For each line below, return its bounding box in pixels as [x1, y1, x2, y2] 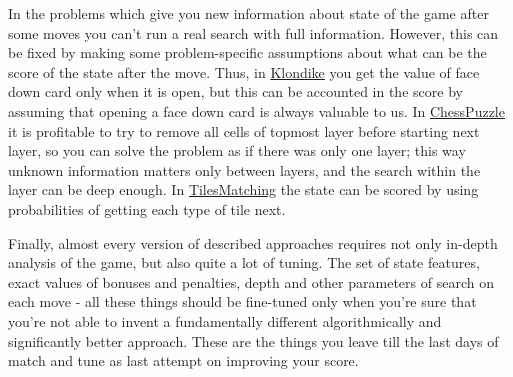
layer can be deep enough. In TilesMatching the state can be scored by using [8, 179, 479, 200]
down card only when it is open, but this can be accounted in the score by [8, 81, 463, 102]
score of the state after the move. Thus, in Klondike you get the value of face [8, 61, 480, 82]
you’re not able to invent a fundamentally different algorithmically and [8, 310, 442, 331]
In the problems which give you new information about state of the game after [8, 3, 489, 23]
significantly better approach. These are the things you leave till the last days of [8, 330, 499, 351]
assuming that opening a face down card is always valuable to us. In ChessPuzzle [8, 100, 505, 121]
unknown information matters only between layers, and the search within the [8, 159, 481, 180]
